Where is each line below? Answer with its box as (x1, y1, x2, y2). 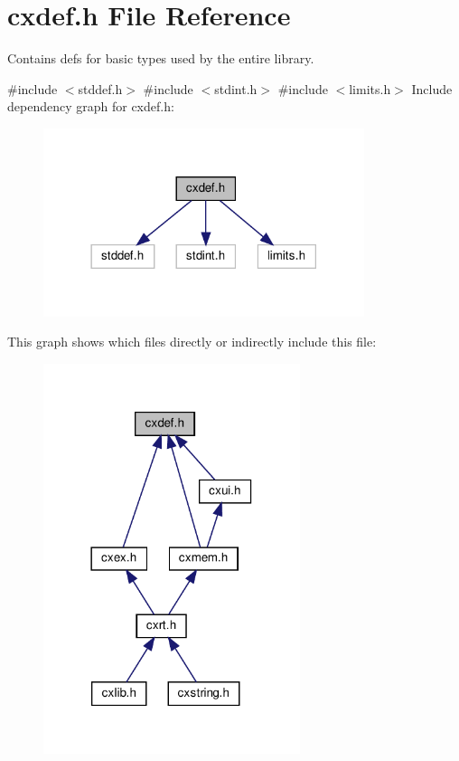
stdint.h (214, 79, 258, 98)
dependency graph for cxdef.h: (7, 97, 174, 116)
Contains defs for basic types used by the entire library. (7, 49, 314, 68)
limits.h (349, 79, 391, 98)
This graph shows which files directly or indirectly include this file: (7, 332, 377, 351)
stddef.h (78, 79, 123, 98)
